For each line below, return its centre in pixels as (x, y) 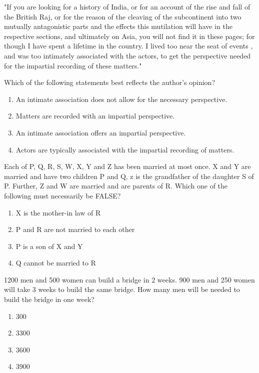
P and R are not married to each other (75, 229)
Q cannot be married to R (56, 263)
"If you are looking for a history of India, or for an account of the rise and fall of (127, 6)
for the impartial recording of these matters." (73, 65)
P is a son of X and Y (49, 246)
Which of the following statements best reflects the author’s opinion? (110, 82)
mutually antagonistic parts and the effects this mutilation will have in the (118, 26)
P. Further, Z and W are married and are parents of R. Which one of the (116, 186)
